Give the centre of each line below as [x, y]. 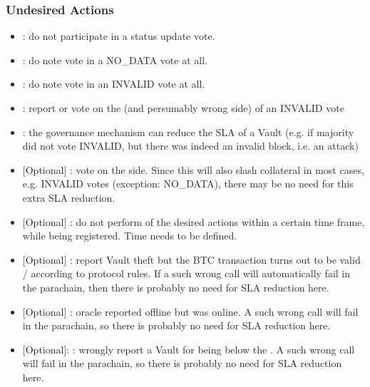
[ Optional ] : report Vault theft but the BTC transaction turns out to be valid [191, 259]
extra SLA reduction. [69, 197]
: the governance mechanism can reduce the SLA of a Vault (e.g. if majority [188, 131]
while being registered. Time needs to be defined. [130, 236]
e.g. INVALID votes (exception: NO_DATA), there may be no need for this [188, 184]
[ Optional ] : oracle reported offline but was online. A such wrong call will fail [190, 311]
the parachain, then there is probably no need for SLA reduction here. [176, 287]
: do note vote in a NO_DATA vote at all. [115, 60]
